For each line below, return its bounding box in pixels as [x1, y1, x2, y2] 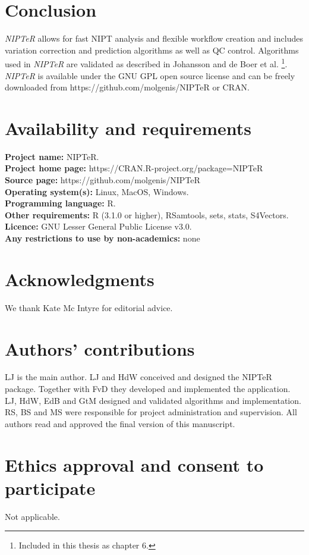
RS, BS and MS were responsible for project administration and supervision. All [5, 406, 297, 418]
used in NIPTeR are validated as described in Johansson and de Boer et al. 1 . [5, 56, 288, 70]
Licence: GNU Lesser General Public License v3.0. [5, 220, 192, 233]
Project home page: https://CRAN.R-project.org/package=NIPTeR [5, 162, 263, 174]
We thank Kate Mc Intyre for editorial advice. [5, 301, 173, 313]
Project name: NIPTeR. [5, 150, 99, 162]
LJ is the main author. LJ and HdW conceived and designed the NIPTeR [5, 371, 272, 383]
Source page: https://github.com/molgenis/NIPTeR [5, 174, 200, 186]
